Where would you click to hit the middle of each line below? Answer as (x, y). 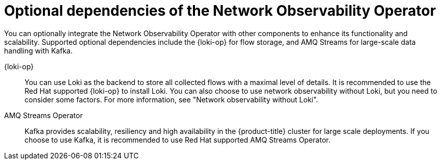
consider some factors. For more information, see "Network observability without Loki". (171, 99)
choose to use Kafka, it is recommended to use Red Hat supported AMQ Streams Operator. (178, 140)
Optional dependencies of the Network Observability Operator (220, 11)
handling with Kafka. (39, 50)
